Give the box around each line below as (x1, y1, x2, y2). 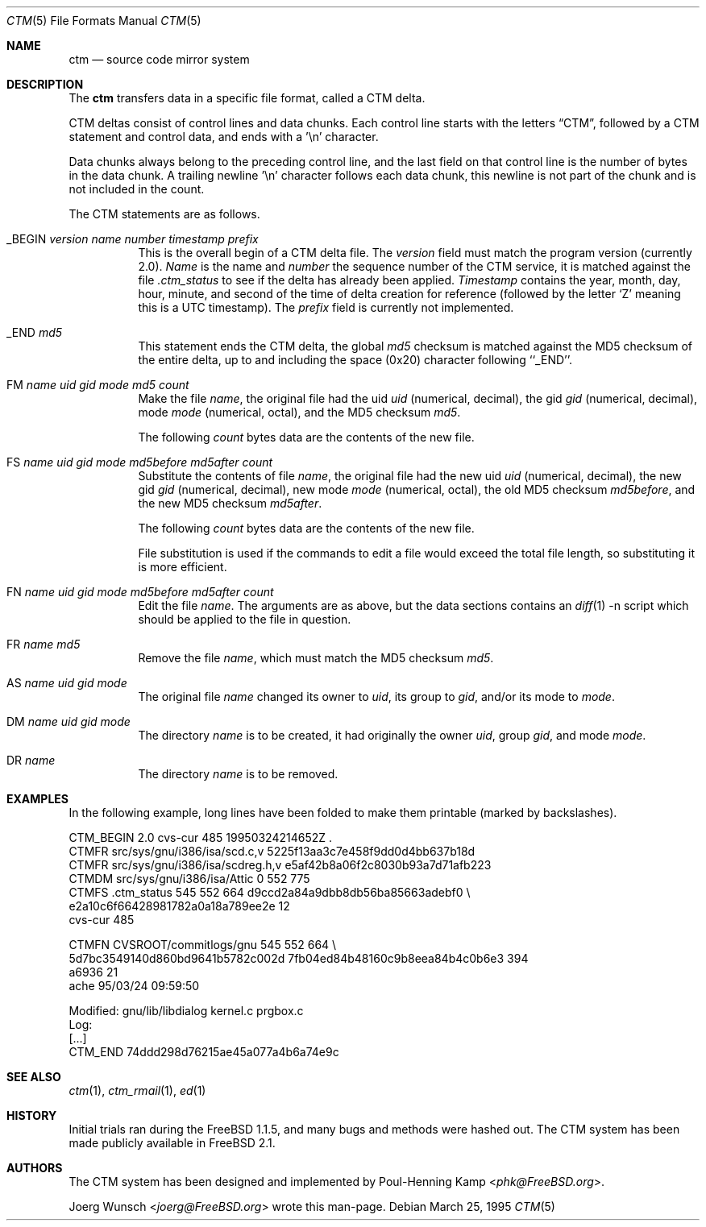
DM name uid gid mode (6, 715, 131, 728)
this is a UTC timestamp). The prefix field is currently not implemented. (138, 301, 514, 314)
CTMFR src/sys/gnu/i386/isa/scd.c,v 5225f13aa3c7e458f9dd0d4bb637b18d (69, 844, 476, 858)
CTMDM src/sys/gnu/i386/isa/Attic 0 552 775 (69, 872, 310, 885)
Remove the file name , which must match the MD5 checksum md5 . (138, 651, 494, 665)
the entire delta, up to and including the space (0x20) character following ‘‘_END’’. (138, 353, 572, 367)
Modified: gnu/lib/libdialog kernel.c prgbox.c (69, 1004, 304, 1018)
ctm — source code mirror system (69, 52, 250, 66)
